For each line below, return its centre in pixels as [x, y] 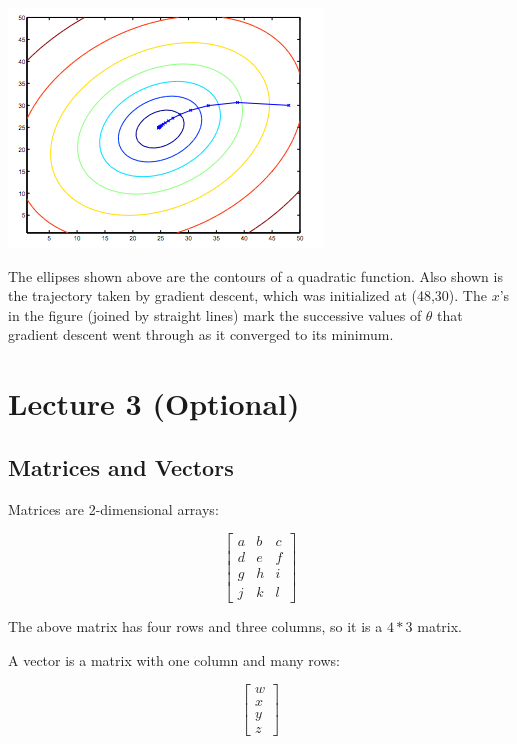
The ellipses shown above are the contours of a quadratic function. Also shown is [255, 275]
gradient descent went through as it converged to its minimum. [201, 334]
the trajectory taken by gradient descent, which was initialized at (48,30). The [247, 295]
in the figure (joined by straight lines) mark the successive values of [215, 314]
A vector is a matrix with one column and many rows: [174, 659]
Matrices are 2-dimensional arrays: [113, 508]
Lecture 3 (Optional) [154, 403]
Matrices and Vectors [121, 466]
